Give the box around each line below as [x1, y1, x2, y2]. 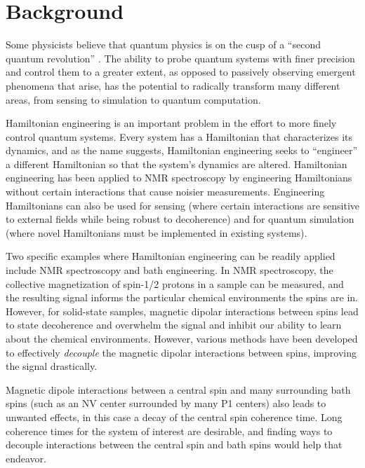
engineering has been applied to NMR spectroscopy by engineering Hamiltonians [6, 170, 352, 185]
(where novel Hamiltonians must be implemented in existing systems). [6, 225, 307, 240]
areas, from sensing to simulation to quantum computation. [6, 92, 261, 106]
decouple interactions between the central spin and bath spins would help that [6, 437, 343, 452]
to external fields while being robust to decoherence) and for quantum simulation [6, 212, 354, 226]
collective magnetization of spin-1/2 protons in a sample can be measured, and [6, 276, 344, 291]
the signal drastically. [6, 359, 98, 373]
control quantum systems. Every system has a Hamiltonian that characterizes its [6, 129, 353, 144]
